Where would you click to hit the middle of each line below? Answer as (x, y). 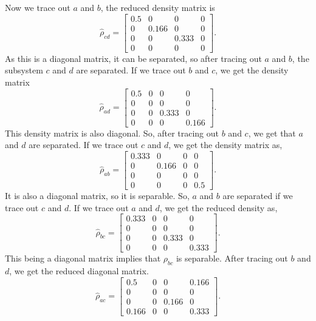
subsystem (24, 70)
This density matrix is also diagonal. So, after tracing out (112, 133)
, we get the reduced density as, (218, 207)
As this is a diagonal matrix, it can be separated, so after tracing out (133, 58)
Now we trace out (38, 7)
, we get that (272, 133)
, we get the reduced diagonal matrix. (79, 271)
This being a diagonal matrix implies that (83, 258)
